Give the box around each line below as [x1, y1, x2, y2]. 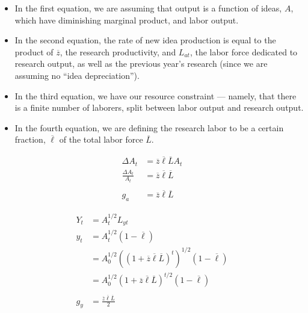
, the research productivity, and [60, 45, 176, 58]
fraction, [14, 133, 46, 146]
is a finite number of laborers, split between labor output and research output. [14, 101, 304, 114]
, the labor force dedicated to [189, 45, 298, 58]
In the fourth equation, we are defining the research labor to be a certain [14, 121, 284, 134]
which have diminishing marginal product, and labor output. [14, 13, 239, 26]
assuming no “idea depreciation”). [14, 69, 140, 81]
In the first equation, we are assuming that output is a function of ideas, [14, 2, 282, 14]
